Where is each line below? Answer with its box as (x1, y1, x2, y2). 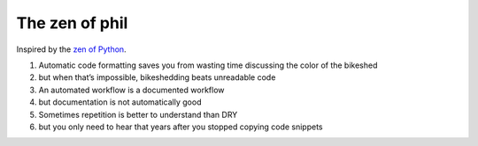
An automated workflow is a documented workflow (38, 84, 225, 95)
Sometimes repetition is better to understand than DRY (38, 109, 238, 120)
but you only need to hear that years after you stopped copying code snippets (38, 121, 323, 132)
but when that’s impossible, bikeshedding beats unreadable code (38, 72, 276, 83)
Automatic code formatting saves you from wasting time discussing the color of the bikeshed (38, 60, 378, 70)
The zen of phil (16, 13, 128, 33)
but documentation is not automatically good (38, 97, 202, 107)
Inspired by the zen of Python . (16, 44, 127, 55)
